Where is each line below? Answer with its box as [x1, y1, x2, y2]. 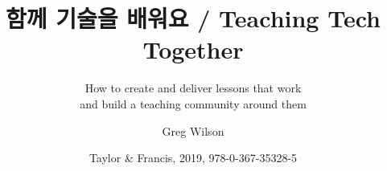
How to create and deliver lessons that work [84, 79, 302, 96]
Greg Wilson [162, 122, 224, 139]
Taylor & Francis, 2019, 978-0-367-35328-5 [89, 149, 298, 166]
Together [142, 33, 244, 66]
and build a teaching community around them [80, 95, 307, 112]
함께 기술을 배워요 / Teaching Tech [6, 2, 381, 35]
